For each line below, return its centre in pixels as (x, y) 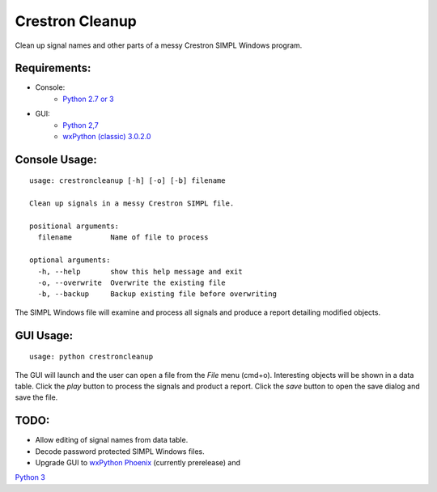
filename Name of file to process (123, 238)
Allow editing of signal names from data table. (112, 440)
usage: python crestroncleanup (91, 357)
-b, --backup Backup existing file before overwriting (157, 294)
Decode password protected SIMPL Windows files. (120, 451)
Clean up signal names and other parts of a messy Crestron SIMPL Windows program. (159, 45)
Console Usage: (56, 159)
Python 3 (30, 477)
